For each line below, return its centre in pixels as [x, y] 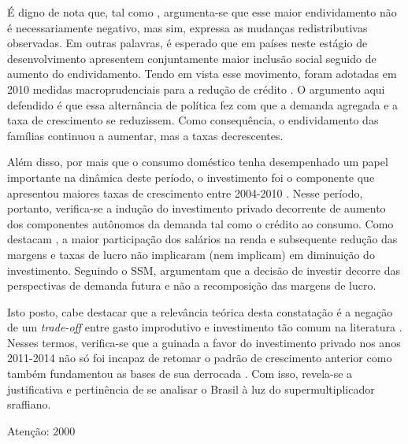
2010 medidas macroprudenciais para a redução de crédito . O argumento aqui [196, 89]
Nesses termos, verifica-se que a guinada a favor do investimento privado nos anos [204, 342]
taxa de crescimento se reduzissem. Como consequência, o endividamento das [193, 120]
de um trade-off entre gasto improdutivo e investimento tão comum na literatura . [205, 327]
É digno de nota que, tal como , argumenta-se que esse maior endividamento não [202, 12]
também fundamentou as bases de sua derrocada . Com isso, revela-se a [180, 374]
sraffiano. [29, 404]
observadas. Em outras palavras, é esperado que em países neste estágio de [187, 43]
